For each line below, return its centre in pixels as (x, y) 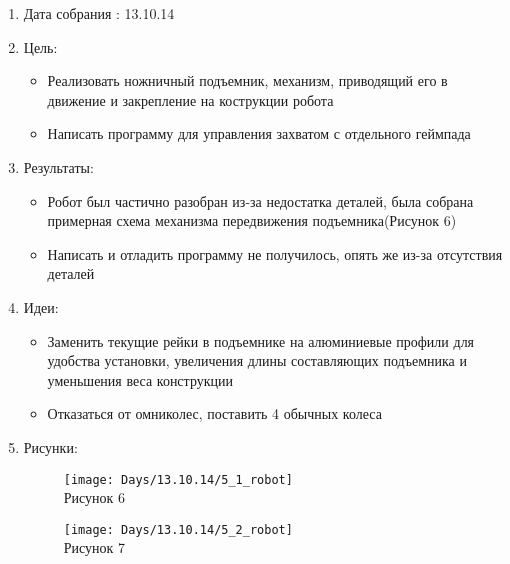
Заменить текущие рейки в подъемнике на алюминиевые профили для (261, 340)
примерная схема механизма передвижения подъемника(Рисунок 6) (252, 220)
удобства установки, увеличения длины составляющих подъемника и (257, 360)
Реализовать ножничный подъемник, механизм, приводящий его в (247, 80)
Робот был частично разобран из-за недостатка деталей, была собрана (260, 200)
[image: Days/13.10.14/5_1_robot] (178, 479)
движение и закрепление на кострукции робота (190, 99)
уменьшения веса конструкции (140, 379)
